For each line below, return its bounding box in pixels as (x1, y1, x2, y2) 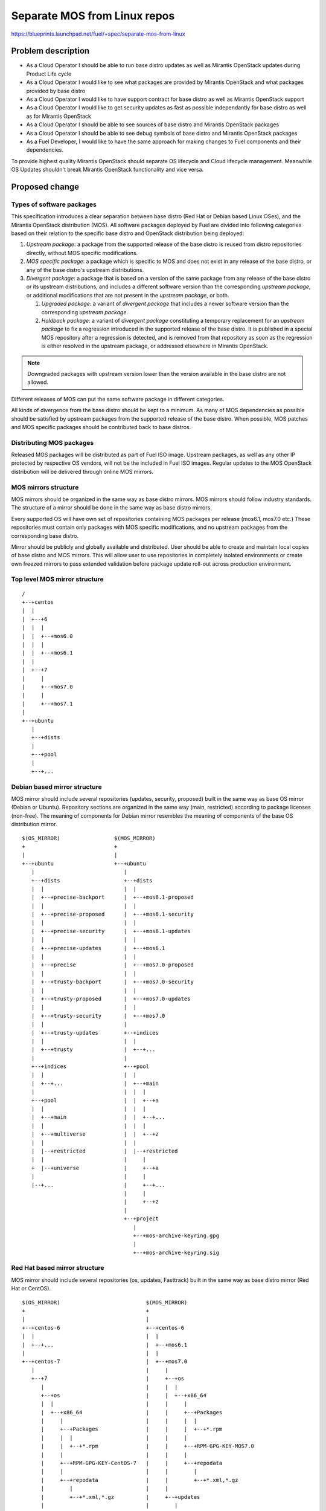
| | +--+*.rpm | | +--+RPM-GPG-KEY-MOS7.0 (40, 1443, 255, 1450)
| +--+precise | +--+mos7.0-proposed (31, 962, 194, 968)
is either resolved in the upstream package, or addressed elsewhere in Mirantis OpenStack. (41, 342, 269, 350)
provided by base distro (26, 87, 86, 94)
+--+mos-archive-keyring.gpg (133, 1232, 220, 1239)
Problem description (11, 46, 90, 56)
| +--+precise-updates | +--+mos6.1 (31, 945, 165, 951)
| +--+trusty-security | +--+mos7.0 (31, 1012, 165, 1019)
